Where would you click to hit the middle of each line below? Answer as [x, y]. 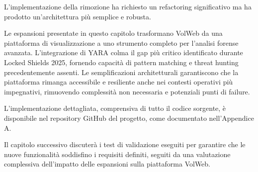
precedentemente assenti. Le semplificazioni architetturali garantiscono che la [121, 72]
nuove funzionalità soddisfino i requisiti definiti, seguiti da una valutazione [117, 154]
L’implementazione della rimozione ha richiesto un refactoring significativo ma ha [128, 6]
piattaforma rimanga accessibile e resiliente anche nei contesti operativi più [119, 82]
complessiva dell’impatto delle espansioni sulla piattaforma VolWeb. [107, 164]
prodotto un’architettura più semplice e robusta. [78, 16]
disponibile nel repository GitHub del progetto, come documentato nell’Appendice [129, 118]
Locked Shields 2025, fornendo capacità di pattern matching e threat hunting [121, 62]
